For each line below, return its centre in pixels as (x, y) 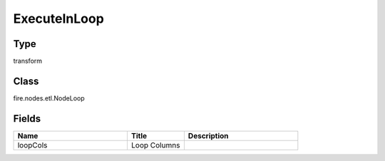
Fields (27, 119)
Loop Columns (155, 145)
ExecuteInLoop (59, 19)
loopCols (32, 145)
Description (208, 135)
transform (28, 61)
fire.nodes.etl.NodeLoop (49, 98)
